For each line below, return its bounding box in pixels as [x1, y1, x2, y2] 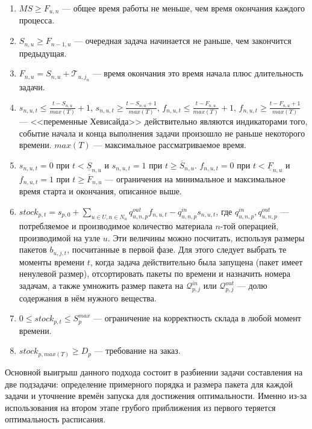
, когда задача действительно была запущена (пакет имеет [90, 255, 303, 268]
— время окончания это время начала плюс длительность [92, 67, 304, 79]
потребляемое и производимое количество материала [19, 220, 213, 232]
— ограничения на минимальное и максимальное [105, 172, 285, 185]
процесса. [19, 14, 55, 26]
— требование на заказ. [94, 344, 181, 357]
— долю [237, 279, 267, 291]
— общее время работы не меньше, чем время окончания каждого [61, 2, 305, 14]
